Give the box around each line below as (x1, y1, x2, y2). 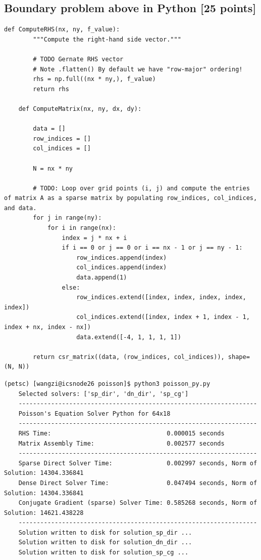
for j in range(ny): (33, 214, 102, 222)
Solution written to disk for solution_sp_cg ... (18, 549, 189, 556)
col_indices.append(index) (76, 264, 167, 271)
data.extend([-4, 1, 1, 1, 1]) (76, 333, 181, 341)
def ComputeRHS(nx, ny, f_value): (4, 26, 120, 33)
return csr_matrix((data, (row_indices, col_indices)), (33, 353, 225, 361)
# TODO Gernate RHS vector (33, 55, 124, 63)
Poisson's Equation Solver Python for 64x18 (18, 410, 171, 417)
